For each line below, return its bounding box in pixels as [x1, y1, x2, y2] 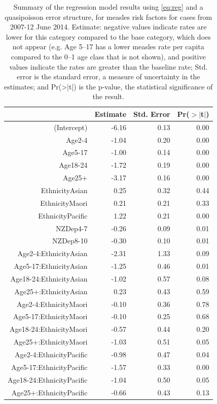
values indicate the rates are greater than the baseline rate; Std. [9, 61, 208, 72]
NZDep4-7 [56, 223, 88, 233]
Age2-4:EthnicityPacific [15, 349, 88, 359]
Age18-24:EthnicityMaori [10, 324, 88, 334]
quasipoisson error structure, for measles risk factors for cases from [5, 11, 212, 22]
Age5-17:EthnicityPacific [11, 361, 88, 372]
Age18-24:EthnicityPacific [8, 374, 88, 385]
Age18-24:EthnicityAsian [10, 273, 88, 284]
